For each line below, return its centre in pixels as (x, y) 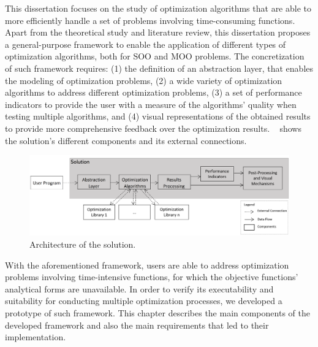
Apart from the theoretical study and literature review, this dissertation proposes (158, 32)
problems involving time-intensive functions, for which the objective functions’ (152, 277)
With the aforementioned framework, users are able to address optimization (147, 265)
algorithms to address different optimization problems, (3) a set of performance (153, 92)
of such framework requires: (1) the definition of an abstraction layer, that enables (159, 68)
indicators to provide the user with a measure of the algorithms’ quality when (151, 104)
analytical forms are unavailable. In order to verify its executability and (139, 288)
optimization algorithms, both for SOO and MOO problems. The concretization (155, 56)
